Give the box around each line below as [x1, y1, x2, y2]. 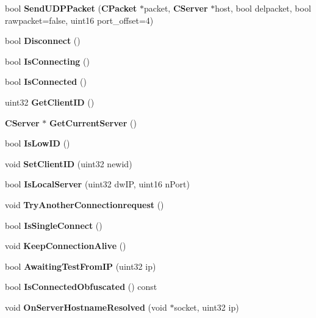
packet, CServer [144, 2, 208, 14]
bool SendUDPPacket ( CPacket [5, 2, 137, 14]
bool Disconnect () [5, 34, 81, 47]
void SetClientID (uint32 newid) [5, 157, 132, 170]
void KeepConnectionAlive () [5, 239, 126, 252]
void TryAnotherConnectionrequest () [5, 198, 164, 211]
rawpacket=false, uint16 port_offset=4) [5, 13, 154, 26]
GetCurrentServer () [49, 116, 137, 129]
